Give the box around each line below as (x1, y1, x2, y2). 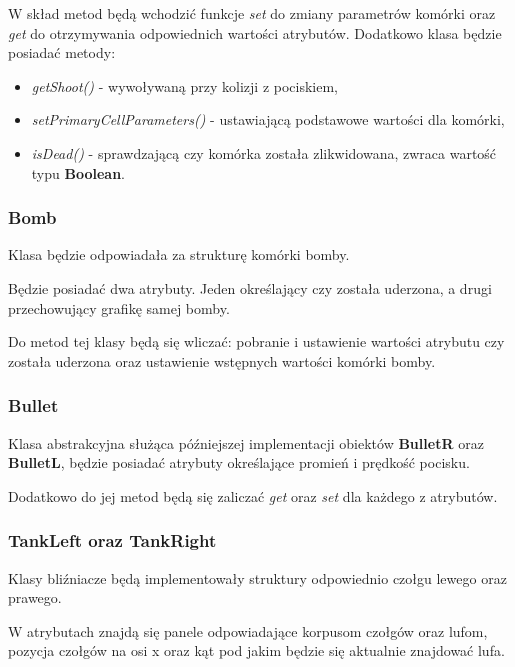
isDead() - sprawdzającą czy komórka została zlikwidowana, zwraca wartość (31, 142, 497, 163)
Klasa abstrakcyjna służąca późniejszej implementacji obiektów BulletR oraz (8, 432, 484, 453)
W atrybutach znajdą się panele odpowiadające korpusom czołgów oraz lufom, (8, 620, 488, 641)
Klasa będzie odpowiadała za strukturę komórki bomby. (8, 244, 350, 265)
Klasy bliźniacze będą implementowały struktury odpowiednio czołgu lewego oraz (8, 567, 507, 588)
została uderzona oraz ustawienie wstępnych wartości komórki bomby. (8, 350, 436, 371)
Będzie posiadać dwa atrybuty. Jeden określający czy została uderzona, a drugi (8, 277, 492, 298)
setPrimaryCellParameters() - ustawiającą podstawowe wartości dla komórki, (31, 109, 505, 130)
